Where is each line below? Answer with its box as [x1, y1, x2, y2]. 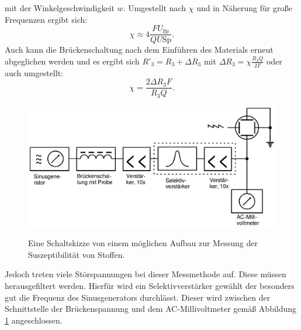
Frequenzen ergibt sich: [5, 13, 88, 25]
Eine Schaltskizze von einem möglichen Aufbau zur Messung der [28, 237, 258, 249]
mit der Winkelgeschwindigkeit [5, 2, 115, 13]
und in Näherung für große [196, 2, 292, 13]
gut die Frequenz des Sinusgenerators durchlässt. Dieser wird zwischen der [5, 291, 271, 303]
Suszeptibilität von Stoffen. [28, 248, 125, 260]
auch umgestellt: [5, 66, 64, 79]
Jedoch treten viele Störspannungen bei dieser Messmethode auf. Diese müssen [5, 268, 286, 280]
